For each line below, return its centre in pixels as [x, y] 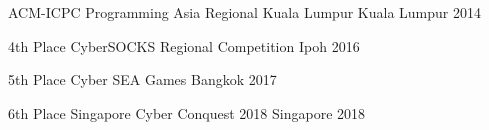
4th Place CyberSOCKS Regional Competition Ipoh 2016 [184, 45]
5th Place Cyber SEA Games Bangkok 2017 [142, 79]
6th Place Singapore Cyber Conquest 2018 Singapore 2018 [187, 112]
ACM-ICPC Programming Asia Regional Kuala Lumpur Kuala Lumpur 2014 [244, 12]
